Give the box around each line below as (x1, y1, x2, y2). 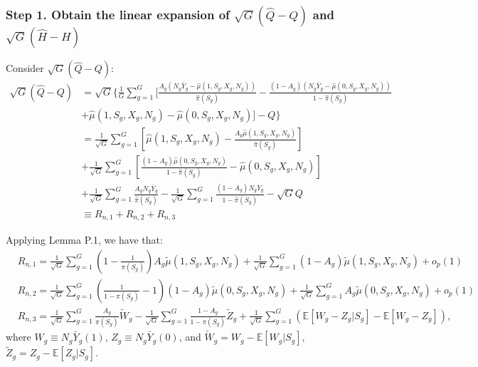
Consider (6, 61, 44, 76)
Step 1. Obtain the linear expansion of (6, 6, 230, 23)
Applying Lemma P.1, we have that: (6, 232, 163, 247)
